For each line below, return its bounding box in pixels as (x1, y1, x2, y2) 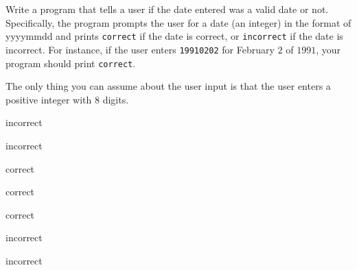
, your (316, 42, 341, 56)
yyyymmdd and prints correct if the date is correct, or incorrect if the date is (5, 29, 343, 43)
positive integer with (5, 92, 92, 106)
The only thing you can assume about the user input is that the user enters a (5, 79, 331, 93)
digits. (102, 92, 129, 106)
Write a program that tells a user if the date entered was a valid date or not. (5, 2, 329, 16)
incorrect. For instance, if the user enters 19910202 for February (5, 42, 275, 56)
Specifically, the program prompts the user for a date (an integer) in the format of (5, 15, 352, 29)
